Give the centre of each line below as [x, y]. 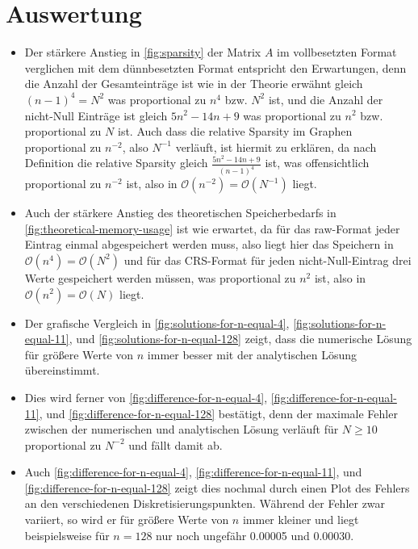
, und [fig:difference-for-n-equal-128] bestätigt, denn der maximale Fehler [218, 413]
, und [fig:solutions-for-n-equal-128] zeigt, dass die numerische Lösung [240, 339]
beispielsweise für [67, 535]
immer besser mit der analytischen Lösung [252, 354]
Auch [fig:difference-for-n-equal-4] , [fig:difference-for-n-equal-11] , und [193, 472]
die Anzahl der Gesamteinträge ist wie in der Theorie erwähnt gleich [194, 84]
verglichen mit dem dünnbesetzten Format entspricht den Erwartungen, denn [215, 67]
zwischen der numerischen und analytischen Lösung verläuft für [182, 429]
